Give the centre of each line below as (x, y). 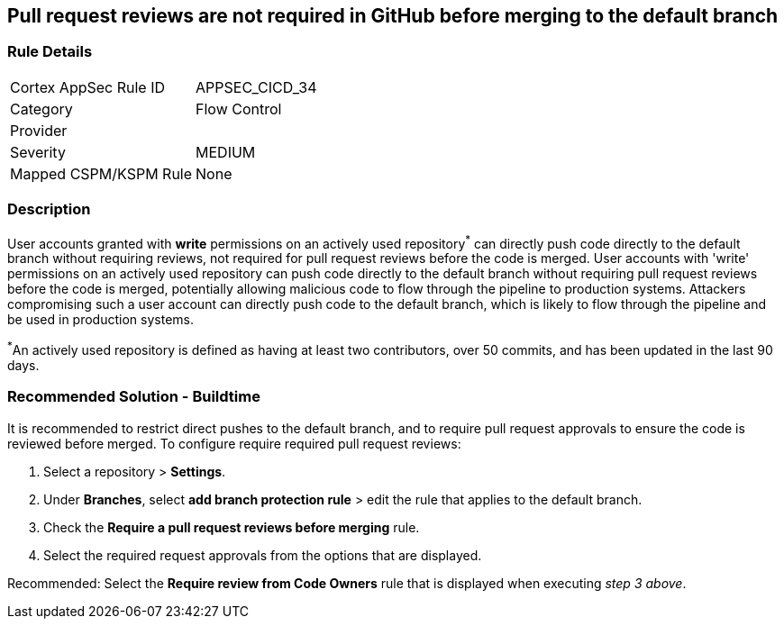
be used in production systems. (100, 320)
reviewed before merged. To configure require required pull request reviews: (234, 443)
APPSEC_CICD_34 (256, 87)
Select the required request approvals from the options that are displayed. (263, 555)
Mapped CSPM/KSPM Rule (101, 173)
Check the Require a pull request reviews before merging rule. (232, 527)
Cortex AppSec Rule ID (88, 87)
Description (49, 209)
